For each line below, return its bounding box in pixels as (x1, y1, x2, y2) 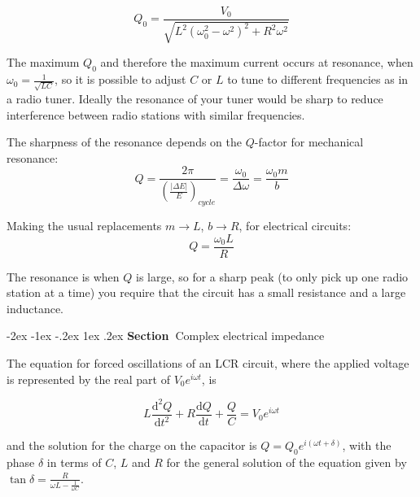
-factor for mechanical (254, 133, 364, 150)
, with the (342, 437, 392, 454)
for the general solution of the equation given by (166, 453, 407, 470)
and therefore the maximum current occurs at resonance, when (100, 54, 413, 71)
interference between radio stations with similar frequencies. (7, 106, 305, 123)
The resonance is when (7, 268, 120, 285)
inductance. (7, 299, 64, 316)
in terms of (46, 453, 102, 470)
